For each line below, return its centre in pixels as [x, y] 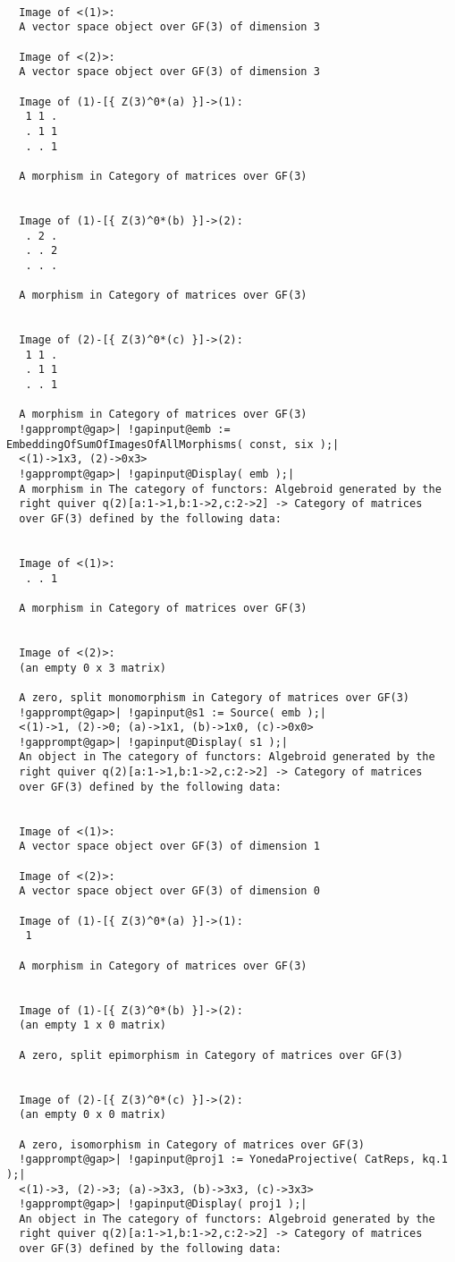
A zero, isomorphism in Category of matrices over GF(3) [192, 1144]
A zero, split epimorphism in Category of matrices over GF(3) [211, 1055]
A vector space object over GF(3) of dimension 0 [169, 891]
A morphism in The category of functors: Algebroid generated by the [230, 489]
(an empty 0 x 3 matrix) [93, 668]
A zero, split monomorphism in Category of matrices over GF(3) [215, 697]
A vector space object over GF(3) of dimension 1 [169, 847]
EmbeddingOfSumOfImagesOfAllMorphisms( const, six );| [173, 444]
